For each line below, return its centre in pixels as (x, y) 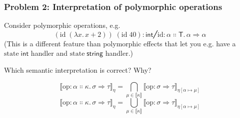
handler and (49, 53)
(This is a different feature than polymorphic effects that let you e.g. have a (120, 43)
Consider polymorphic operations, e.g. (62, 25)
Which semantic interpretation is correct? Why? (78, 70)
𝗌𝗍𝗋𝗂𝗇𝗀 (95, 54)
